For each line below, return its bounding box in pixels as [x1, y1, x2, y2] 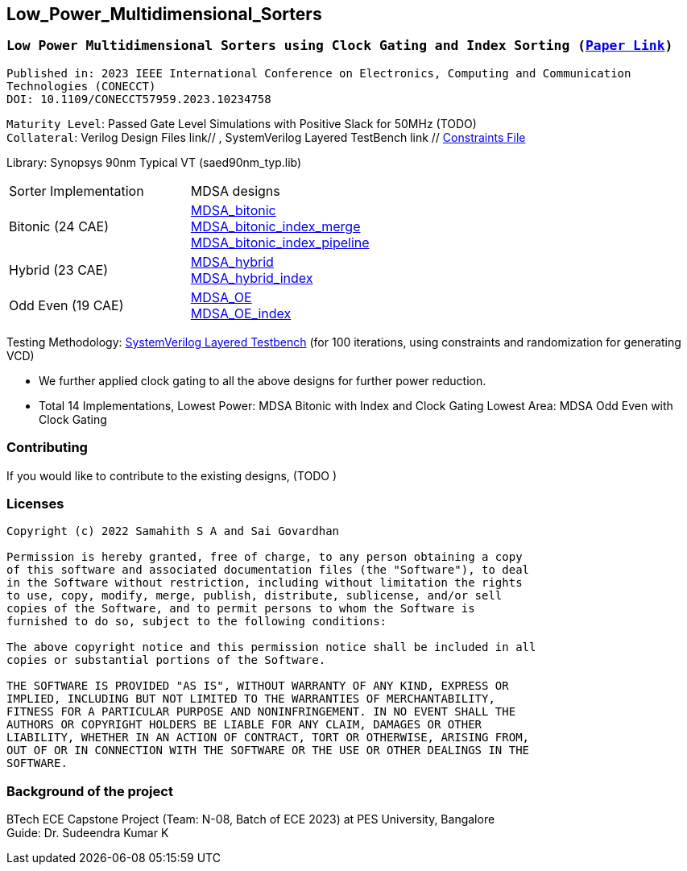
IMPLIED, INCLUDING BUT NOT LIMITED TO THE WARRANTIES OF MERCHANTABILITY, [6, 692, 495, 706]
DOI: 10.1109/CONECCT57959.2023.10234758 [6, 92, 271, 106]
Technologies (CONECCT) [6, 79, 156, 93]
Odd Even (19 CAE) [9, 297, 124, 313]
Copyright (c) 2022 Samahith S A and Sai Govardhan [6, 525, 340, 538]
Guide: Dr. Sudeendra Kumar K [6, 826, 169, 840]
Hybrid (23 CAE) [9, 261, 109, 278]
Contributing [6, 439, 88, 456]
